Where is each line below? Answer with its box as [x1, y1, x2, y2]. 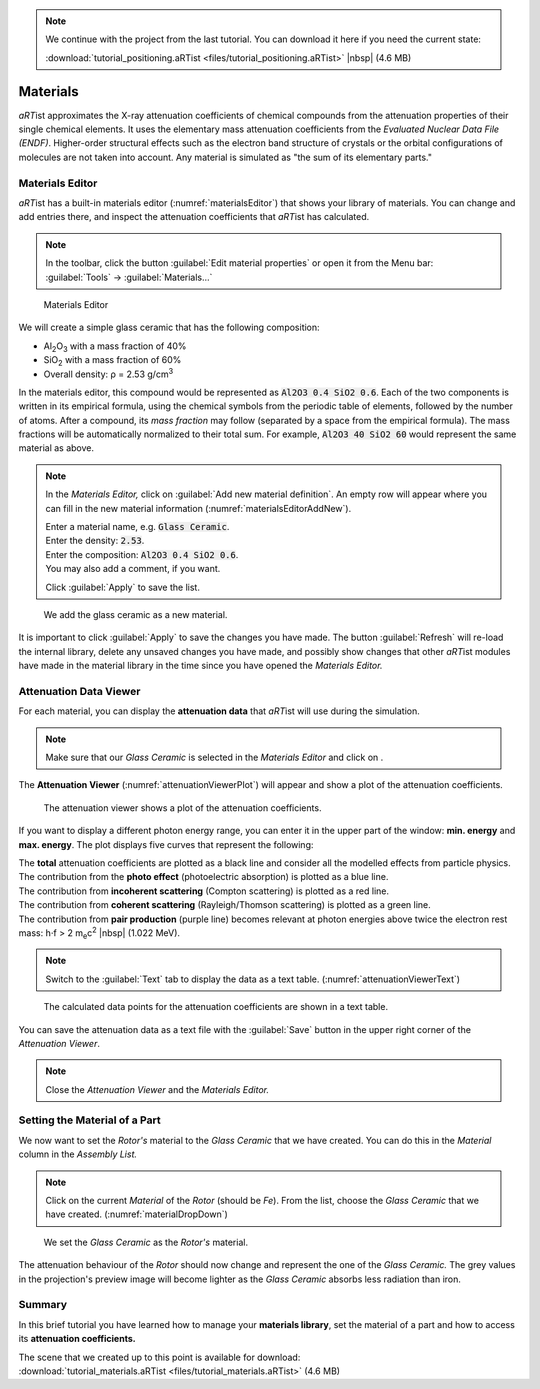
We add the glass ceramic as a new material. [43, 608, 228, 620]
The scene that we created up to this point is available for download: [18, 1351, 301, 1363]
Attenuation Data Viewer [18, 684, 141, 698]
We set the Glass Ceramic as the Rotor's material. [43, 1236, 249, 1248]
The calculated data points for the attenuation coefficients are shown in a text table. [43, 1001, 389, 1013]
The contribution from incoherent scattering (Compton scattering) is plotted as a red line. [18, 885, 390, 897]
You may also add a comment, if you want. [45, 563, 221, 575]
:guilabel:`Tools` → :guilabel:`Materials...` [45, 271, 213, 283]
